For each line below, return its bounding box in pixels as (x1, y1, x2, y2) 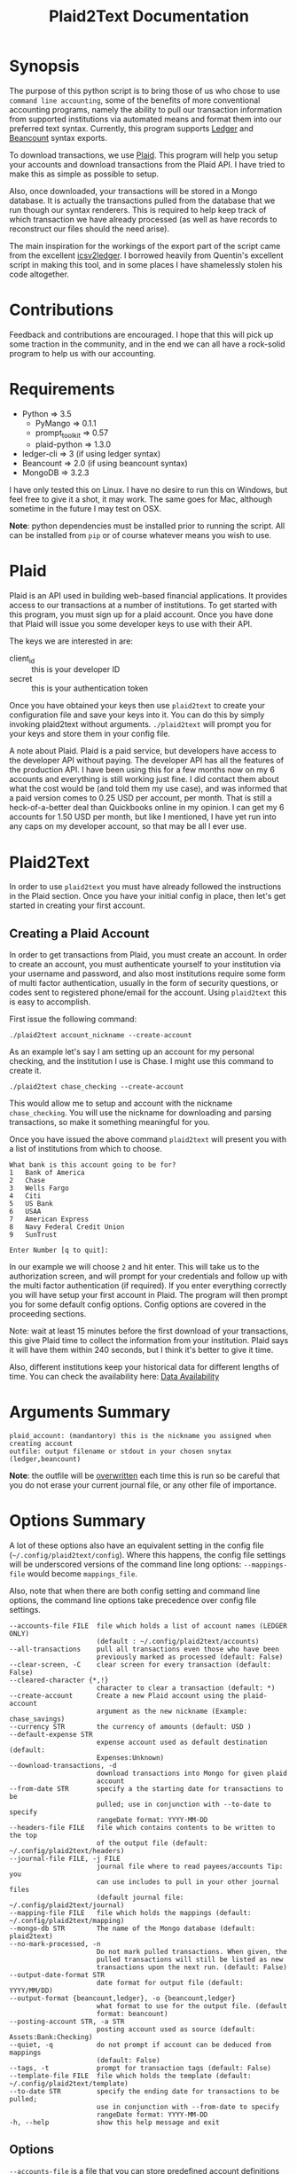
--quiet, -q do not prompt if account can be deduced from (9, 2040, 272, 2049)
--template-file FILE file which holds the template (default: (9, 2071, 252, 2080)
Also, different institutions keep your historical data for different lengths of (9, 1362, 279, 1372)
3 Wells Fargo (9, 1184, 69, 1193)
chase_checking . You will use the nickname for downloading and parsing (9, 1107, 272, 1118)
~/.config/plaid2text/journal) (9, 1900, 125, 1910)
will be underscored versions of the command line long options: (9, 1559, 242, 1569)
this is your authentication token (31, 683, 149, 693)
